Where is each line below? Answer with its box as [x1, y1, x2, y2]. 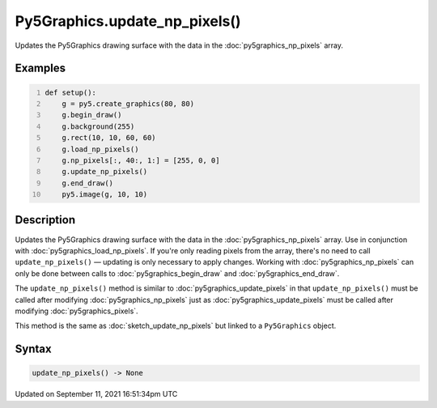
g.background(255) [62, 121, 135, 131]
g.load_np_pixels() [62, 144, 139, 154]
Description [15, 213, 76, 227]
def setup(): [45, 87, 97, 97]
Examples [15, 62, 66, 75]
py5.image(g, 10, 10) [62, 190, 148, 199]
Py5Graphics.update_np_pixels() [15, 12, 242, 30]
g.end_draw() [62, 178, 113, 188]
